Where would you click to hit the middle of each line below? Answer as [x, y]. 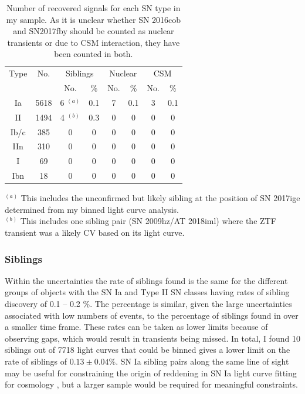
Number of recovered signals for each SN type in [94, 8]
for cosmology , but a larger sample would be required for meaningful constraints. [151, 384]
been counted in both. [94, 54]
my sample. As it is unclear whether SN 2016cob [94, 19]
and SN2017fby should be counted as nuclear [94, 31]
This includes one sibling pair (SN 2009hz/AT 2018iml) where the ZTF [148, 221]
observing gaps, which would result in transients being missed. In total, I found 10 [152, 338]
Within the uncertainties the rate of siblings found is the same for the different [146, 280]
